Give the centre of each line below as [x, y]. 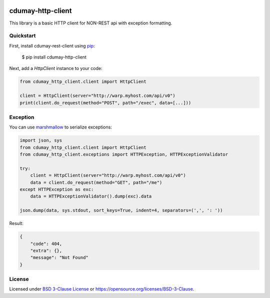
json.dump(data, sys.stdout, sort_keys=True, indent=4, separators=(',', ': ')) [121, 210]
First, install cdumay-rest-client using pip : [52, 45]
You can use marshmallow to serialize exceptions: [60, 127]
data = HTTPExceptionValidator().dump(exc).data [91, 196]
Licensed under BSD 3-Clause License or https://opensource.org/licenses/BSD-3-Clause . [102, 289]
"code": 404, [46, 243]
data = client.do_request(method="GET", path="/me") [96, 182]
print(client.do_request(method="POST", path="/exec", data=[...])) [105, 103]
